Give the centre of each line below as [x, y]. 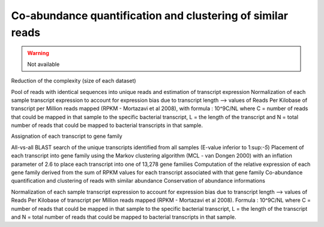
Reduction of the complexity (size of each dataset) [73, 81]
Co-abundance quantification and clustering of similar [149, 16]
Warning [38, 53]
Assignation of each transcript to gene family [67, 136]
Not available [43, 64]
